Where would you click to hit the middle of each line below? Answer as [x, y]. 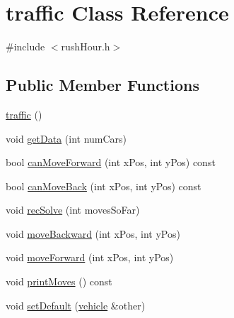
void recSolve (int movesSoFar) [73, 210]
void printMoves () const [59, 281]
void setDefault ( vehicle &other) [76, 305]
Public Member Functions [103, 85]
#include [25, 46]
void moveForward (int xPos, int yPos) [90, 257]
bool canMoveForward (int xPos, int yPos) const [111, 162]
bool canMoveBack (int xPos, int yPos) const [104, 186]
